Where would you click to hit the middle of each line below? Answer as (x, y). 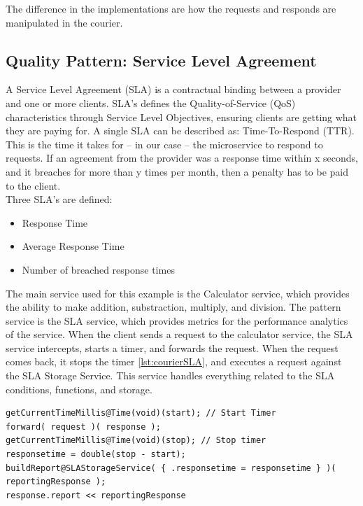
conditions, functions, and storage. (79, 389)
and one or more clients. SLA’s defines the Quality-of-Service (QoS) (151, 103)
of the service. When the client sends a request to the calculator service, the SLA (179, 334)
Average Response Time (73, 246)
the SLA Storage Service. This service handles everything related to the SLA (170, 375)
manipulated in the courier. (64, 22)
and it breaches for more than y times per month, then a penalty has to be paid (177, 171)
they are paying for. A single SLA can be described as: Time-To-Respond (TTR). (180, 131)
